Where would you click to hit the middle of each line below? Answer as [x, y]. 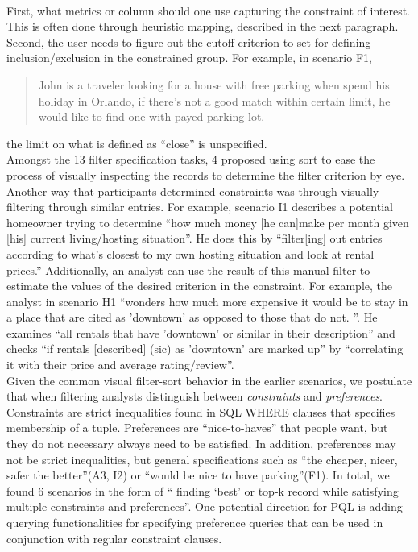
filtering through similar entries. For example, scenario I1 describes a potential [200, 207]
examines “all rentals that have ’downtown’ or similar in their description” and [201, 332]
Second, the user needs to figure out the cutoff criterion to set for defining [189, 42]
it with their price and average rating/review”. [120, 365]
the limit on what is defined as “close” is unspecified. [137, 143]
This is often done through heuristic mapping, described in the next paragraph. [203, 26]
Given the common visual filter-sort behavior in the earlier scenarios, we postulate [209, 380]
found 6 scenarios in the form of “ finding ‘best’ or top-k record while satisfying [203, 490]
